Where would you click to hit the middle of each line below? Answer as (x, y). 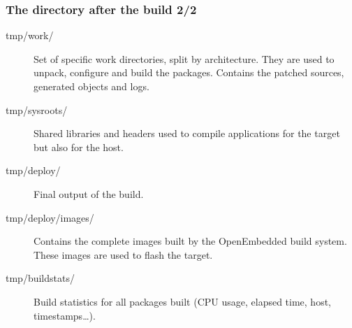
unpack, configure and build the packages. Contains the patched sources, (189, 72)
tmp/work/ (30, 35)
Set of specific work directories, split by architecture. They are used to (184, 58)
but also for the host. (79, 147)
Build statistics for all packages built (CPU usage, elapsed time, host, (183, 301)
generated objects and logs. (91, 86)
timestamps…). (65, 315)
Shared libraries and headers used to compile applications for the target (187, 133)
